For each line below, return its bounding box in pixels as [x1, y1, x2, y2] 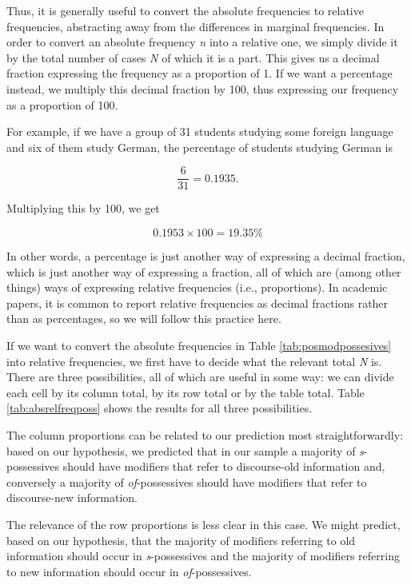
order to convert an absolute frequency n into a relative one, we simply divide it [6, 34, 398, 50]
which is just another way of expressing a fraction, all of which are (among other [6, 263, 401, 280]
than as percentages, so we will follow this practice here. [6, 310, 281, 327]
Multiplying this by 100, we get [6, 200, 160, 217]
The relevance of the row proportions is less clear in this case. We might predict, [6, 515, 401, 532]
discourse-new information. [6, 489, 138, 506]
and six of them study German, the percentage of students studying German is [6, 138, 393, 155]
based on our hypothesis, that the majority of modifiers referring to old [6, 531, 356, 548]
